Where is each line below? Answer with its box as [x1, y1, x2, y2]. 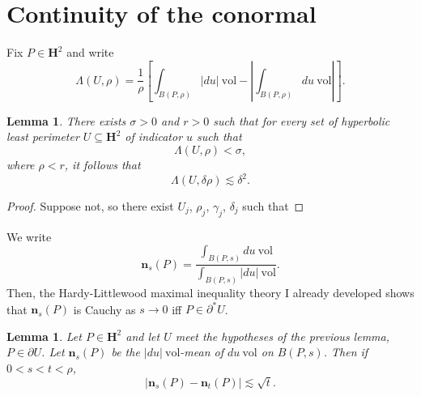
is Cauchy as [73, 300, 136, 317]
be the [111, 343, 140, 360]
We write [6, 228, 52, 245]
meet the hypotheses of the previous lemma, [175, 327, 389, 344]
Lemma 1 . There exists [6, 112, 126, 129]
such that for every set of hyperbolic [213, 112, 390, 129]
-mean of [180, 343, 224, 360]
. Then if [323, 343, 368, 360]
